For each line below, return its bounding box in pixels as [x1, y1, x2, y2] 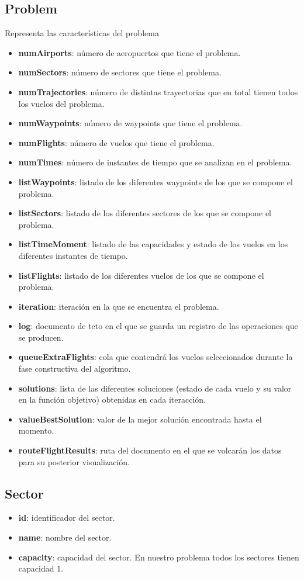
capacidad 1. [18, 562, 64, 574]
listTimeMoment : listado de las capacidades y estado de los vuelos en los [18, 238, 288, 250]
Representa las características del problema [5, 27, 159, 39]
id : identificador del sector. [18, 511, 115, 524]
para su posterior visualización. [18, 455, 130, 468]
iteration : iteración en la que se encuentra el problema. [18, 300, 219, 312]
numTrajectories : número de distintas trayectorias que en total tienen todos [18, 85, 298, 98]
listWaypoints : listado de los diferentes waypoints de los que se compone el [18, 175, 293, 188]
